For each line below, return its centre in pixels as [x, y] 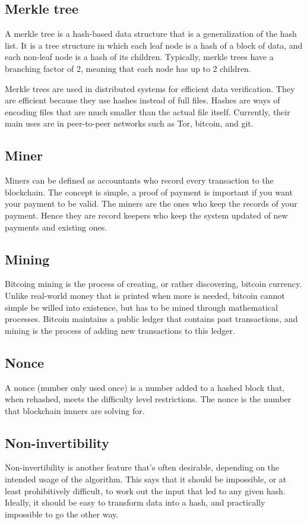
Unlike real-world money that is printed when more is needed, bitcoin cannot [145, 295]
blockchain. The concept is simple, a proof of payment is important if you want [149, 192]
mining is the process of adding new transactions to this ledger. [120, 330]
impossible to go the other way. [62, 514]
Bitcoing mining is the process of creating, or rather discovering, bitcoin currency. [153, 284]
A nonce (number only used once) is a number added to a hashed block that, [145, 387]
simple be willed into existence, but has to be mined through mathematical [141, 307]
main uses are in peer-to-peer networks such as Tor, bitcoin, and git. [129, 123]
